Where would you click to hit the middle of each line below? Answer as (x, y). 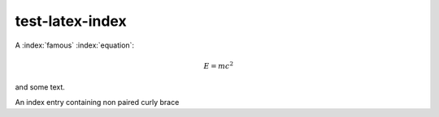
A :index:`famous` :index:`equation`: (74, 45)
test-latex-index (71, 21)
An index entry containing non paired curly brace (97, 102)
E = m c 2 (219, 65)
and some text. (40, 87)
